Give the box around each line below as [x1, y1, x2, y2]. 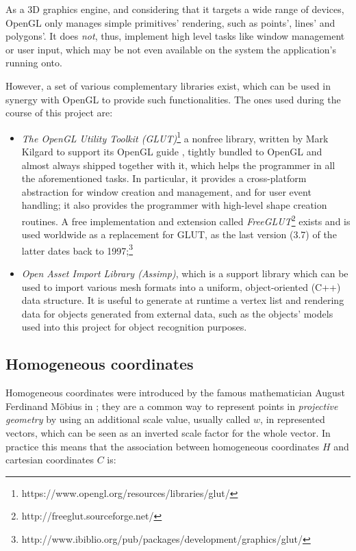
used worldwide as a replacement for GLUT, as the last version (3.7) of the [21, 227, 337, 242]
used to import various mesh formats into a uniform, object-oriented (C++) [21, 279, 341, 294]
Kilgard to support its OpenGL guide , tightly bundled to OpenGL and [21, 144, 322, 158]
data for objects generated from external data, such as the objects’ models [21, 306, 333, 320]
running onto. [5, 55, 62, 70]
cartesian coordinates [5, 452, 94, 467]
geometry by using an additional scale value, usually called [5, 412, 251, 426]
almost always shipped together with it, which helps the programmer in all [21, 157, 335, 172]
